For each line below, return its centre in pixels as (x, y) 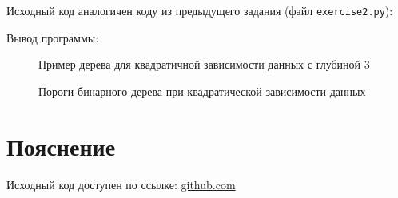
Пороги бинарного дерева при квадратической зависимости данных (202, 91)
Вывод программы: (53, 37)
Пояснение (61, 146)
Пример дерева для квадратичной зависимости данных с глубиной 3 (204, 64)
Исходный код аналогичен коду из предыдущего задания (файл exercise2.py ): (200, 10)
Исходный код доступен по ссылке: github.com (121, 184)
